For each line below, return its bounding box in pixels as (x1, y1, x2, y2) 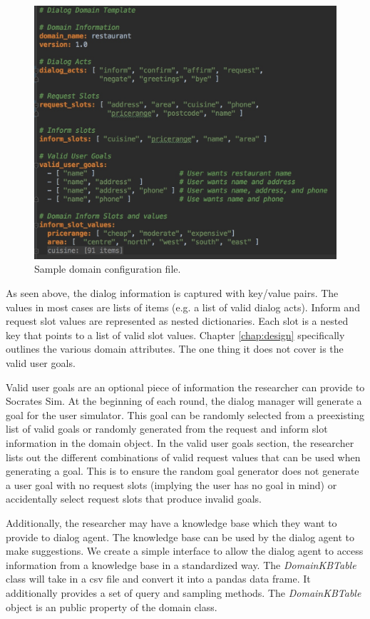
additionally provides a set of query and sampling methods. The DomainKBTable (6, 585, 361, 600)
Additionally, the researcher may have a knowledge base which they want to (6, 515, 337, 530)
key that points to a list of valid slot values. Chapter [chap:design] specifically (6, 327, 345, 342)
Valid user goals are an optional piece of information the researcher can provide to (6, 379, 365, 394)
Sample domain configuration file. (34, 261, 181, 276)
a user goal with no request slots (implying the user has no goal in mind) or (6, 477, 337, 492)
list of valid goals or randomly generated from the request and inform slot (6, 421, 328, 436)
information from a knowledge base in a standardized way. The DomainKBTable (6, 557, 356, 572)
